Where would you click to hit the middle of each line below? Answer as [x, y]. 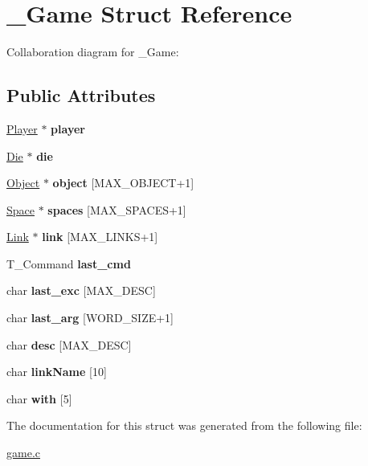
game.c [23, 453]
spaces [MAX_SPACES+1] [117, 209]
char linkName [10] [57, 372]
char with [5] [39, 398]
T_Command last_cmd [69, 263]
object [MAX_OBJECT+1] [123, 183]
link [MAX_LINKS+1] [100, 237]
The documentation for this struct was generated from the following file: [184, 425]
